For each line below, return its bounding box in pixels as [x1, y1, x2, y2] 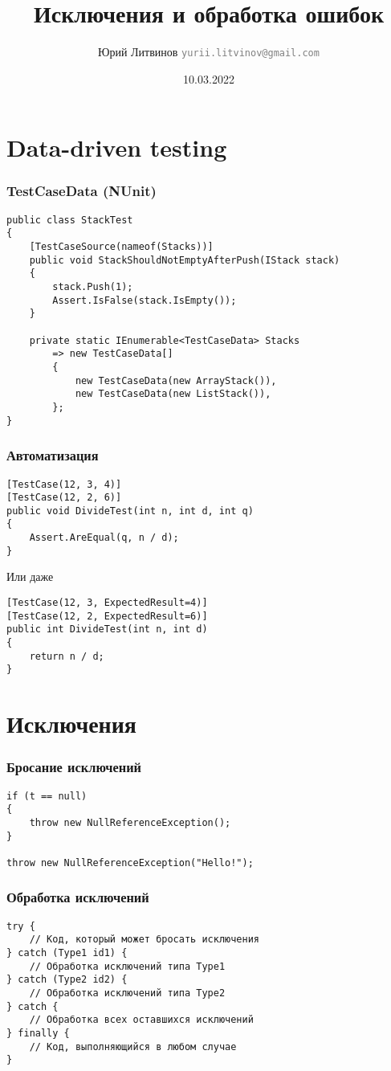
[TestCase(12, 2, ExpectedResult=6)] [6, 610, 208, 622]
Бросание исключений [6, 757, 142, 777]
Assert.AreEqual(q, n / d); [29, 532, 179, 544]
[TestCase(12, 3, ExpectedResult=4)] [6, 597, 208, 609]
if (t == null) [6, 790, 88, 802]
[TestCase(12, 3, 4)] [6, 478, 122, 490]
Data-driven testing [6, 131, 227, 164]
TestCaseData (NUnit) [6, 181, 157, 201]
